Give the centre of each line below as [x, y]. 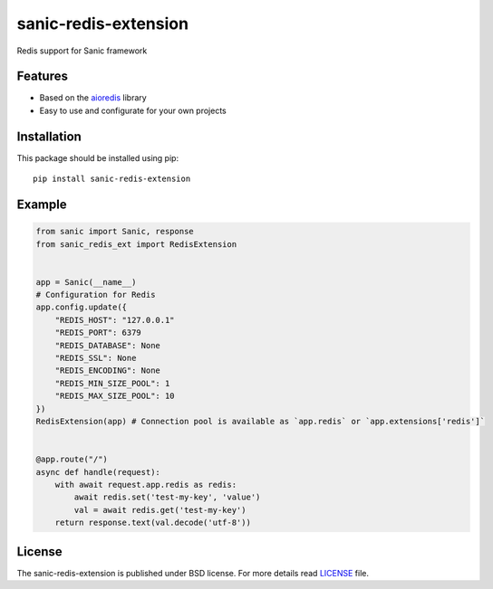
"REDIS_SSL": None [96, 358]
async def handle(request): [98, 472]
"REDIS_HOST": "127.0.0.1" [115, 320]
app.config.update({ [81, 307]
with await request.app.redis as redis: [146, 484]
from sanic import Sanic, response [115, 232]
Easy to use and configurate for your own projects [133, 110]
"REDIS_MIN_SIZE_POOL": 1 [112, 383]
